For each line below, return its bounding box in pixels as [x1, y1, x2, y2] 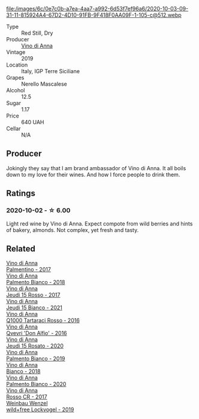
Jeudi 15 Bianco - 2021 [6, 304, 63, 311]
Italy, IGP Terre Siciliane [21, 68, 80, 74]
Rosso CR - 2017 [6, 393, 47, 400]
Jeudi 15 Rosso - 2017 [6, 291, 61, 299]
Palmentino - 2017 [6, 266, 51, 273]
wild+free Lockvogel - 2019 [6, 406, 74, 413]
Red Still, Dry [21, 29, 53, 37]
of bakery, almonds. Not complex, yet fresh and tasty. [6, 226, 139, 233]
